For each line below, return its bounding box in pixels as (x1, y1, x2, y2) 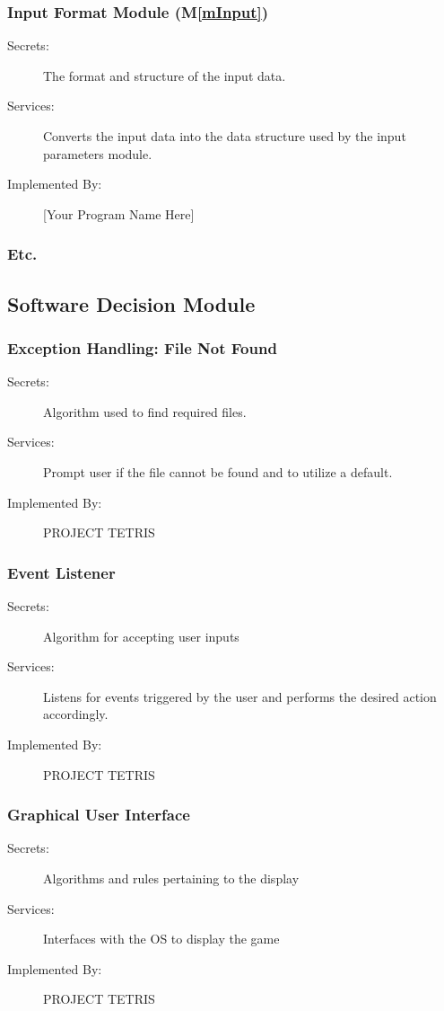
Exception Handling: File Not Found (7, 336, 277, 359)
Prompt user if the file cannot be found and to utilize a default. (43, 463, 393, 481)
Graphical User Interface (7, 803, 190, 826)
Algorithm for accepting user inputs (43, 626, 239, 645)
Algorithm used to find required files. (43, 402, 247, 421)
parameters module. (43, 144, 152, 163)
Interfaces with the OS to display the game (43, 929, 280, 948)
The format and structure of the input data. (43, 66, 286, 84)
